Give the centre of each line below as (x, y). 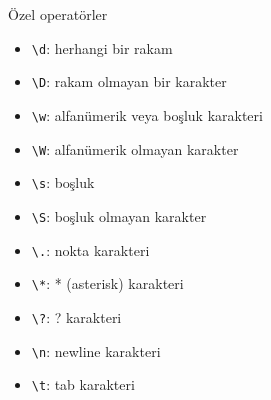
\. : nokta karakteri (90, 249)
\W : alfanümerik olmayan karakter (135, 148)
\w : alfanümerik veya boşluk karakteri (147, 114)
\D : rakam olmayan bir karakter (129, 81)
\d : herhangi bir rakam (102, 47)
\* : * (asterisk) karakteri (107, 283)
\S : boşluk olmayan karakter (119, 215)
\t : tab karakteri (83, 384)
